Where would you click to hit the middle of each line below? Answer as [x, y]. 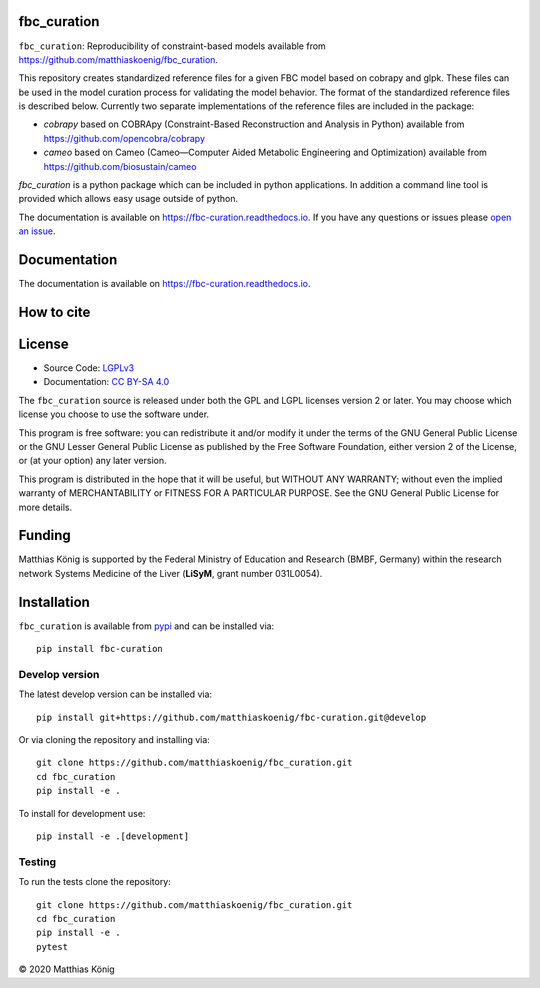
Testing [37, 862]
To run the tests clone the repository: [95, 882]
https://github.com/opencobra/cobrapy [124, 138]
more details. [45, 507]
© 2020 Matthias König [66, 969]
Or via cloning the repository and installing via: [114, 740]
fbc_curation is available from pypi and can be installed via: [146, 626]
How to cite [54, 311]
